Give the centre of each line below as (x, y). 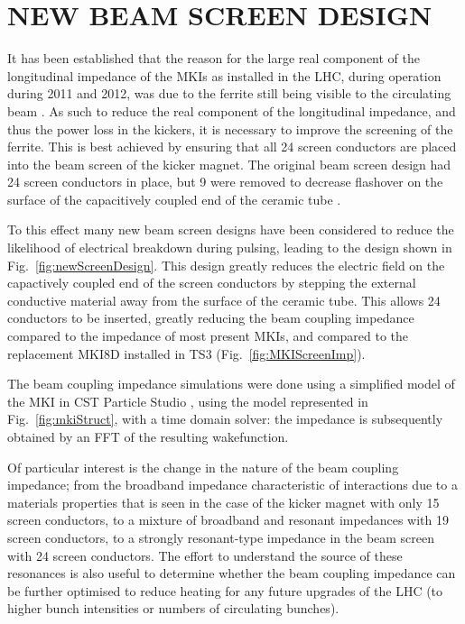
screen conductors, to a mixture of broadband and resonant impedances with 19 (228, 520)
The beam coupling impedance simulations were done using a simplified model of (231, 384)
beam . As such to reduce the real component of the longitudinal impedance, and (232, 110)
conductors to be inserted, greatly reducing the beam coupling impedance (211, 318)
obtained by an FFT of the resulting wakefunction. (148, 436)
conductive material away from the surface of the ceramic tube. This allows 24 (224, 300)
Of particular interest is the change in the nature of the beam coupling (203, 467)
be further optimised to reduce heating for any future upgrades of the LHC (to (225, 590)
